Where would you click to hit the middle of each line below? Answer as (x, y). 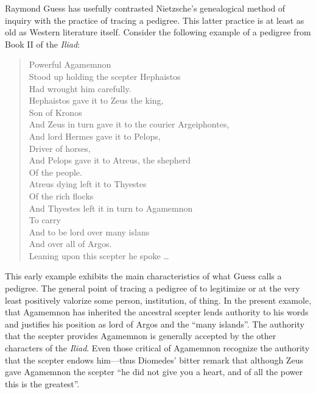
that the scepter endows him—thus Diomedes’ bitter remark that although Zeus (154, 360)
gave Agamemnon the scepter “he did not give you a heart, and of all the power (154, 372)
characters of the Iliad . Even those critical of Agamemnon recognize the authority (157, 348)
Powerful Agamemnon (70, 64)
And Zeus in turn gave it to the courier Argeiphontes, (129, 124)
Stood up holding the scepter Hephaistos (105, 76)
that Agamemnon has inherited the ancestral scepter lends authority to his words (157, 312)
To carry (45, 220)
